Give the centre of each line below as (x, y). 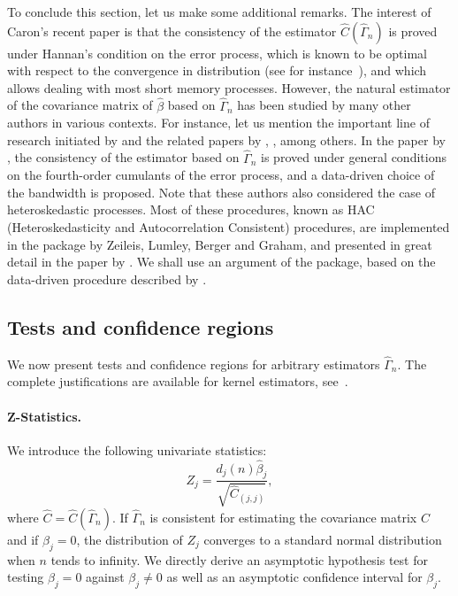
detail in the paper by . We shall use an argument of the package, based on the (221, 262)
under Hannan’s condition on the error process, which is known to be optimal (217, 53)
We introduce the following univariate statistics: (137, 449)
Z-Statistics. (45, 416)
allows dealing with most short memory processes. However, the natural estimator (229, 87)
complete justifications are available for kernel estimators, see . (178, 381)
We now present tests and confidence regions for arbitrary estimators (194, 364)
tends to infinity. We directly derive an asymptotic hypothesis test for (239, 559)
